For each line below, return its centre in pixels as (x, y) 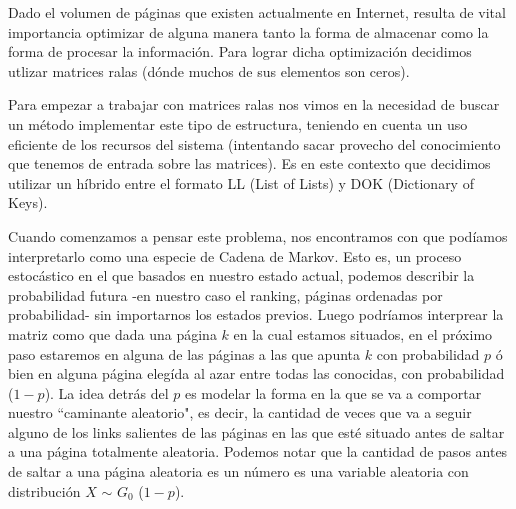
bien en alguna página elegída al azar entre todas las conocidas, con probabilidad (256, 373)
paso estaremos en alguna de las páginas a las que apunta (184, 353)
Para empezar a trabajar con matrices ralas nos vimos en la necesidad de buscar (254, 104)
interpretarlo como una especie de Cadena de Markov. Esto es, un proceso (235, 255)
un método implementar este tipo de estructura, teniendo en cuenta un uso (238, 123)
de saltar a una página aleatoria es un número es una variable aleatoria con (238, 471)
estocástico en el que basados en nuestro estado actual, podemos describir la (241, 275)
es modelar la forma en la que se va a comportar (333, 392)
